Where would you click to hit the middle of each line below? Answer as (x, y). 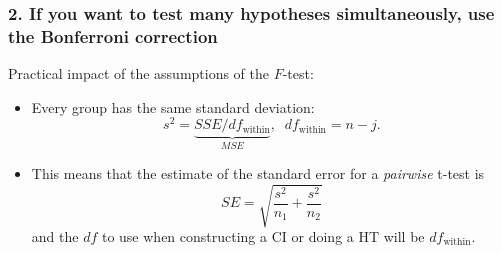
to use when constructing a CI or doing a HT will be (263, 235)
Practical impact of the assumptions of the (139, 73)
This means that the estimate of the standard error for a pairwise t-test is (258, 172)
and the (55, 235)
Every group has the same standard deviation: (173, 106)
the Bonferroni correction (113, 35)
